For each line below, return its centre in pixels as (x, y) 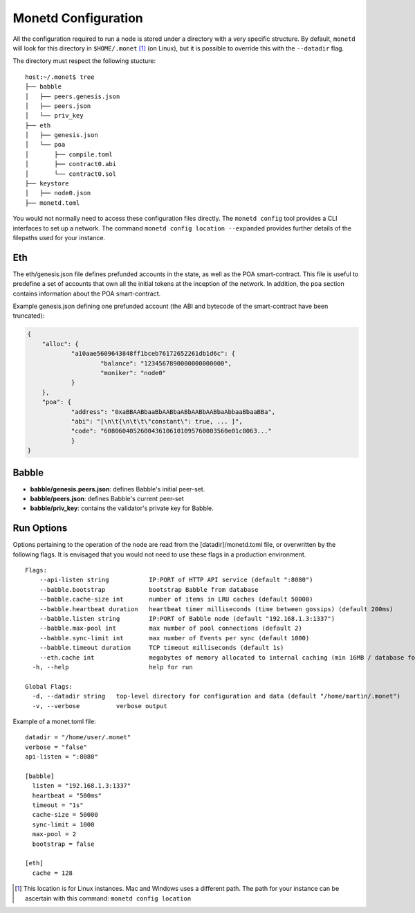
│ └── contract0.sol (71, 174)
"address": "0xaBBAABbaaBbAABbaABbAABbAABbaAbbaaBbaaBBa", (173, 412)
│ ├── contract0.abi (71, 164)
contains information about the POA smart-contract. (87, 293)
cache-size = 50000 (65, 815)
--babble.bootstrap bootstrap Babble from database (149, 589)
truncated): (29, 316)
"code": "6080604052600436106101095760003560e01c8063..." (172, 431)
